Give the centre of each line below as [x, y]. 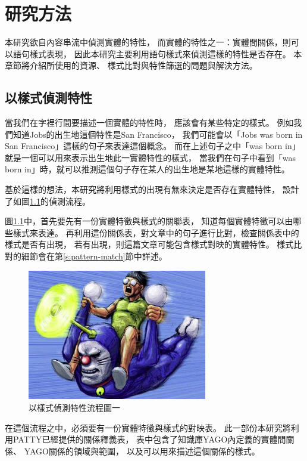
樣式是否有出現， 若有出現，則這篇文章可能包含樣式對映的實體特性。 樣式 [149, 244]
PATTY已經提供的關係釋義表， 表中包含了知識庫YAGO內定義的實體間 [149, 439]
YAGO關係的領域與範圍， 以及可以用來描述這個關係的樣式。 [142, 451]
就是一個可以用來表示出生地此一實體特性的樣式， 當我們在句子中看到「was [150, 157]
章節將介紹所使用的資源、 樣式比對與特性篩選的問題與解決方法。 [131, 65]
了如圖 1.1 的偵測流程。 [48, 201]
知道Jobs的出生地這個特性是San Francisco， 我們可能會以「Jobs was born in [158, 134]
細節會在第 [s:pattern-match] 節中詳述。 [94, 256]
